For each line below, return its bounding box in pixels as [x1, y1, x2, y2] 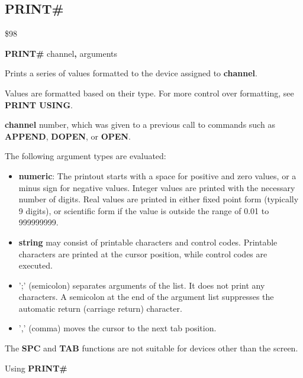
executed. [18, 259, 53, 272]
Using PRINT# [5, 361, 67, 374]
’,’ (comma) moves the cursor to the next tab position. [18, 322, 217, 334]
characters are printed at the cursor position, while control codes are [18, 247, 267, 260]
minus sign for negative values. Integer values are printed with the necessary [18, 181, 295, 193]
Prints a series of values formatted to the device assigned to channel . [5, 67, 257, 79]
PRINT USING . [5, 98, 73, 111]
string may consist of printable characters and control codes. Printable [18, 235, 278, 248]
